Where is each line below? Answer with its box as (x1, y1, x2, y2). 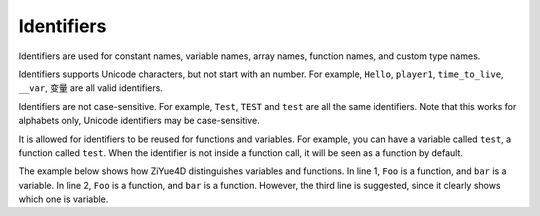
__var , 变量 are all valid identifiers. (18, 82, 164, 94)
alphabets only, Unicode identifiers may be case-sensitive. (18, 115, 260, 127)
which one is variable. (18, 193, 109, 205)
